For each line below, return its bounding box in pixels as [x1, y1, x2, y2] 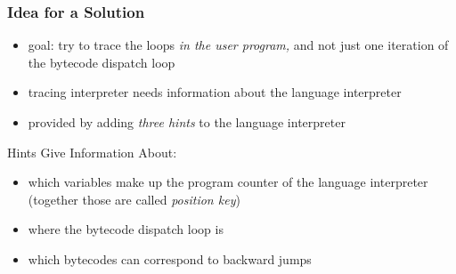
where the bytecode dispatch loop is [28, 220, 224, 238]
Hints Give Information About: [7, 142, 177, 161]
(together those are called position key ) [28, 189, 240, 208]
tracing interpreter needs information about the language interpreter [28, 83, 402, 101]
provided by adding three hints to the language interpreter [28, 113, 346, 131]
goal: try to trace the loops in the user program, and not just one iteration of [28, 36, 449, 54]
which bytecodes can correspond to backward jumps [28, 249, 312, 268]
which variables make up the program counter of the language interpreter [28, 173, 428, 191]
